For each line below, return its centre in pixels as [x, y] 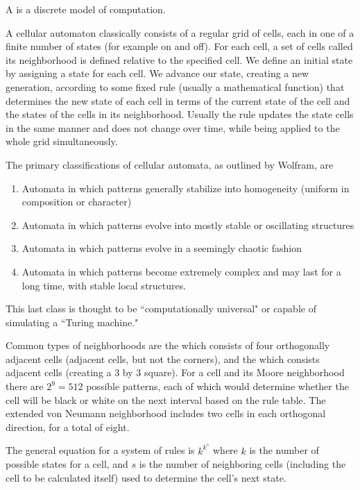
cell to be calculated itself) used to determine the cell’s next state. [146, 477]
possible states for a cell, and [67, 464]
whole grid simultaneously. [62, 141]
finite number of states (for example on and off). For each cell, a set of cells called [179, 46]
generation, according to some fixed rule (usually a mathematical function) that [175, 86]
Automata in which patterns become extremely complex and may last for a [181, 271]
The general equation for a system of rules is [100, 450]
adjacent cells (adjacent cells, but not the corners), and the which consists [163, 358]
